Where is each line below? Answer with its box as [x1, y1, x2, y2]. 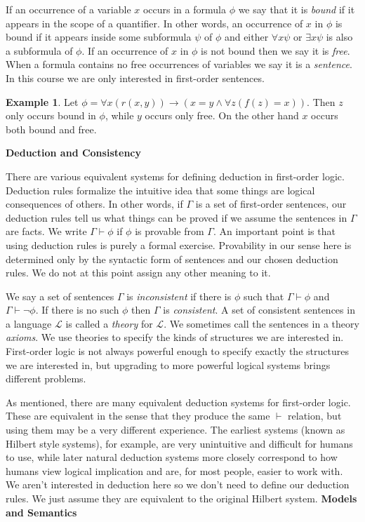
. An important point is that [213, 224, 336, 239]
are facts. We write [6, 224, 87, 239]
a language [6, 316, 52, 330]
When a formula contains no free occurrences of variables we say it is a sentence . [6, 57, 352, 72]
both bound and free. [6, 121, 97, 136]
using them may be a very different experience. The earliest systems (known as [6, 422, 345, 437]
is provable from [135, 224, 204, 239]
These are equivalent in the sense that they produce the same [6, 408, 270, 423]
